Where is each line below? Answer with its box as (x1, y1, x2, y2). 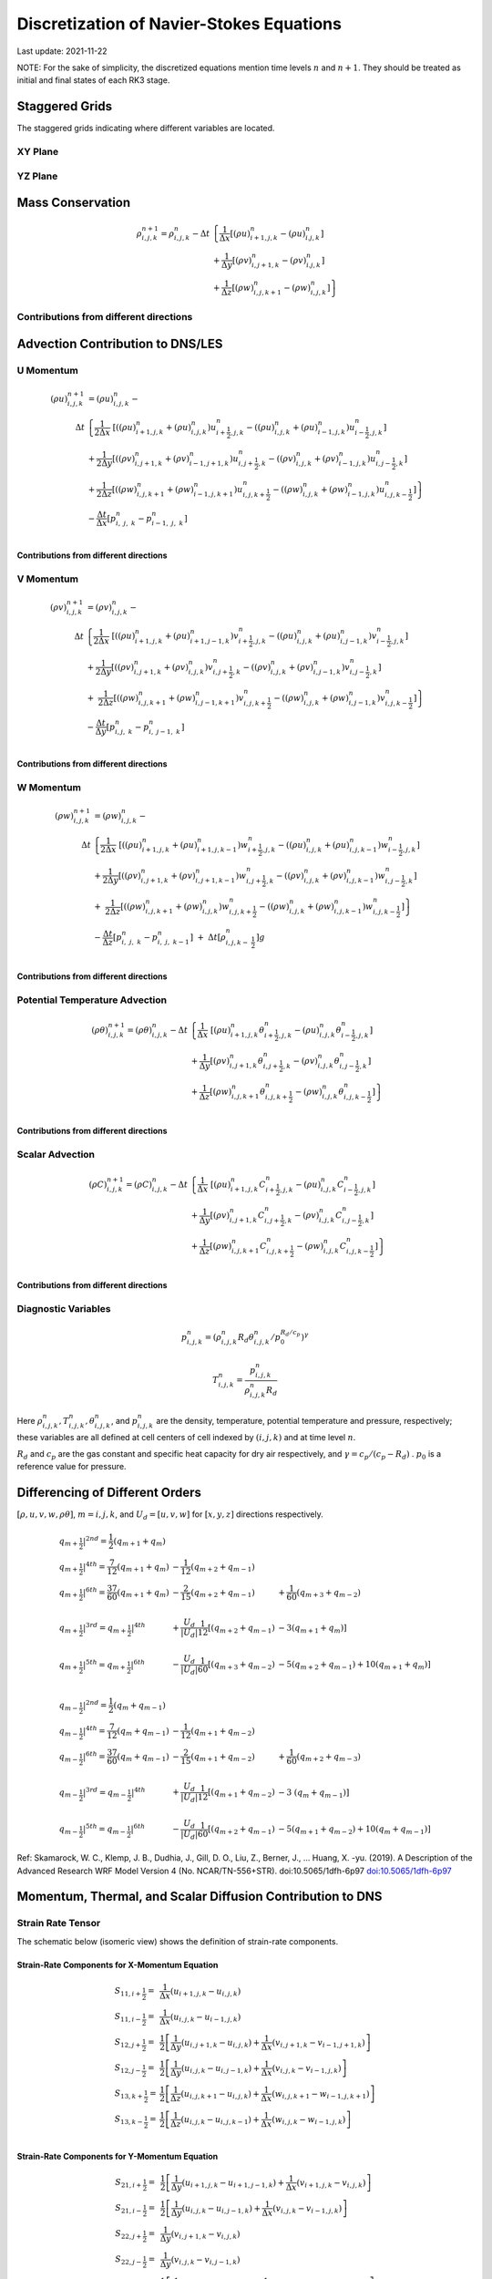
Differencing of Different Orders (16, 1485, 202, 1500)
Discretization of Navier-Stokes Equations (16, 14, 342, 34)
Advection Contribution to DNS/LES (16, 335, 223, 351)
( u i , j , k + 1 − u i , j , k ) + (180, 2088, 260, 2101)
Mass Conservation (16, 195, 131, 211)
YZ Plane (16, 170, 58, 182)
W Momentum (16, 781, 82, 794)
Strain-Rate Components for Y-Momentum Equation (16, 2150, 219, 2161)
